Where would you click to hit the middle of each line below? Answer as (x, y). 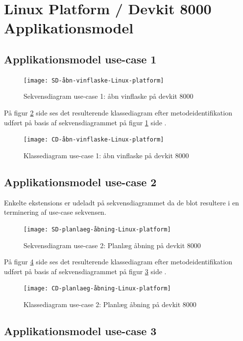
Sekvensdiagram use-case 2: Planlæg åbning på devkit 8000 (112, 245)
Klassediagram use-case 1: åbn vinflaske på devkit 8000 (106, 155)
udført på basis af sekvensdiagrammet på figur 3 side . (85, 271)
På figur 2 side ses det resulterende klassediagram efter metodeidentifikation (118, 113)
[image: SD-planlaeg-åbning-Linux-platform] (97, 229)
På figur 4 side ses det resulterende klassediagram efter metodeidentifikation (118, 262)
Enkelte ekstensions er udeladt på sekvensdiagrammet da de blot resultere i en (121, 202)
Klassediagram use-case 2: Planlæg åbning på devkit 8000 (110, 304)
